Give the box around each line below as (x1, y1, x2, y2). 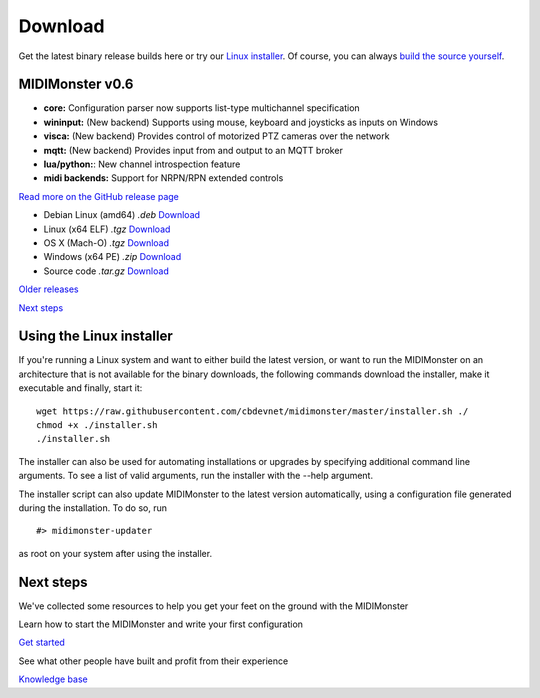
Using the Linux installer (18, 328, 174, 345)
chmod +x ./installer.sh (36, 420, 158, 430)
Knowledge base (18, 673, 89, 685)
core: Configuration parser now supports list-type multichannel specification (43, 102, 360, 114)
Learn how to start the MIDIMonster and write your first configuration (18, 618, 304, 630)
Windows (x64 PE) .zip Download (43, 251, 182, 263)
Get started (18, 636, 65, 649)
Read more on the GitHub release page (18, 190, 179, 202)
